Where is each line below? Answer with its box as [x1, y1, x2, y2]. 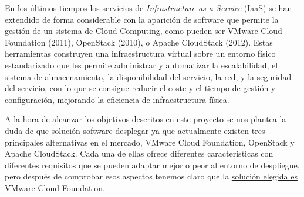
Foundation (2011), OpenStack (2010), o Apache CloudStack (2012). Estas [5, 36, 273, 48]
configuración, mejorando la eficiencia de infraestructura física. [5, 93, 229, 105]
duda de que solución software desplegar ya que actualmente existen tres [5, 124, 265, 136]
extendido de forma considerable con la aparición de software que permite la [5, 13, 279, 25]
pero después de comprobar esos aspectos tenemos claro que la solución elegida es [5, 170, 298, 182]
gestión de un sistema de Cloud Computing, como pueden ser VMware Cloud [5, 25, 282, 37]
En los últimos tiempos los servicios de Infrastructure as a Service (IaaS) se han [5, 2, 292, 13]
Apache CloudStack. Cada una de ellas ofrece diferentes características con [5, 147, 273, 160]
